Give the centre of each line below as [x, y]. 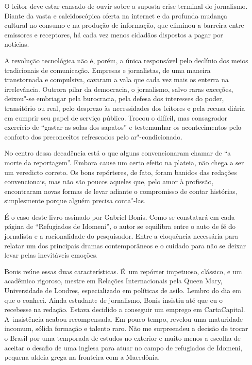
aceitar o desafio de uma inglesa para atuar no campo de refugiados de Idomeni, [123, 347]
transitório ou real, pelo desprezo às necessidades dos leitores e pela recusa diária [125, 108]
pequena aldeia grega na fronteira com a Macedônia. [82, 357]
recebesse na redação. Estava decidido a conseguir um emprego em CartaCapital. [125, 309]
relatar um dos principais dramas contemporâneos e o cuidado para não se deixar [125, 245]
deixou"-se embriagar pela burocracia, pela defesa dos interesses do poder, [114, 98]
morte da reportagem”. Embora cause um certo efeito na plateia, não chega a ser [124, 162]
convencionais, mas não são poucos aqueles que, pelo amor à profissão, [109, 182]
